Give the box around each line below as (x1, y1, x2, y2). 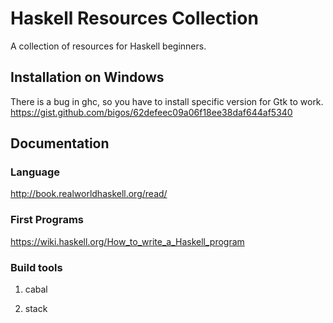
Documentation (10, 135, 110, 152)
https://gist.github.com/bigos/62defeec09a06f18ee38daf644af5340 (10, 106, 293, 118)
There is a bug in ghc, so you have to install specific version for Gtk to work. (10, 95, 324, 107)
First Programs (10, 213, 84, 227)
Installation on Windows (10, 69, 165, 86)
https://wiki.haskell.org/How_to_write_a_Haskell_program (10, 235, 245, 247)
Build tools (10, 260, 63, 274)
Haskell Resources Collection (10, 7, 259, 30)
